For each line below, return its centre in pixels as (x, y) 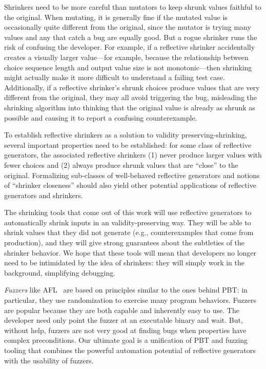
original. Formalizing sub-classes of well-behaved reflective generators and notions (132, 175)
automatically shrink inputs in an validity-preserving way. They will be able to (128, 222)
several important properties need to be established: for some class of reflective (128, 144)
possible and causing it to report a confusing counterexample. (101, 117)
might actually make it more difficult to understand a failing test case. (115, 77)
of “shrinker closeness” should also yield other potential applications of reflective (130, 185)
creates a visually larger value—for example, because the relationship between (126, 57)
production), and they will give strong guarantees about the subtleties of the (125, 242)
